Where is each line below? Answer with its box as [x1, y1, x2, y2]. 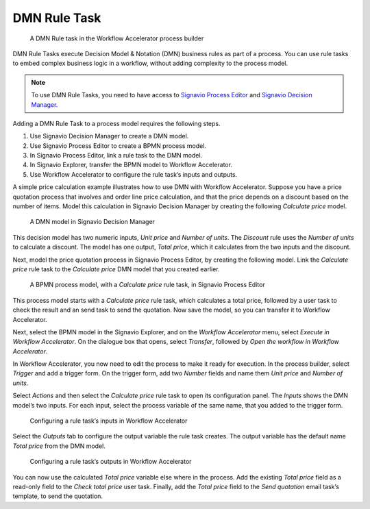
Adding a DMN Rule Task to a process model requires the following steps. [12, 119, 221, 127]
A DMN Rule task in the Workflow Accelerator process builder [29, 34, 204, 42]
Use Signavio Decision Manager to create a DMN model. [29, 132, 189, 140]
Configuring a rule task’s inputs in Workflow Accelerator [29, 417, 188, 425]
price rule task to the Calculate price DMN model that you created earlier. [12, 264, 220, 273]
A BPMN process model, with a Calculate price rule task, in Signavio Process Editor [29, 281, 265, 289]
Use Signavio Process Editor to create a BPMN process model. [29, 141, 207, 150]
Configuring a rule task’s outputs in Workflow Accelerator [29, 458, 192, 466]
